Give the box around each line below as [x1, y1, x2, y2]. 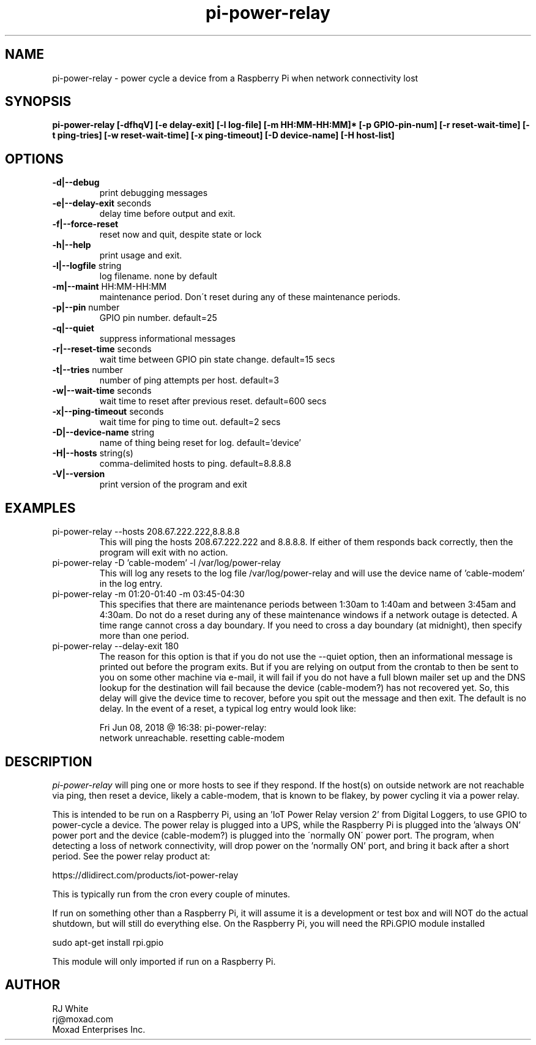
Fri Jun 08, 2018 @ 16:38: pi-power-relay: [99, 722, 267, 733]
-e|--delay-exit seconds [52, 198, 152, 209]
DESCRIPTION [5, 753, 92, 769]
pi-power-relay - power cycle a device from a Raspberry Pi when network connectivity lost [52, 72, 419, 83]
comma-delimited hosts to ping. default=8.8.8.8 [99, 458, 291, 469]
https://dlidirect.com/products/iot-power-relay [52, 869, 239, 880]
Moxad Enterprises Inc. [52, 1024, 146, 1035]
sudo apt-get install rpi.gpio [52, 937, 164, 948]
